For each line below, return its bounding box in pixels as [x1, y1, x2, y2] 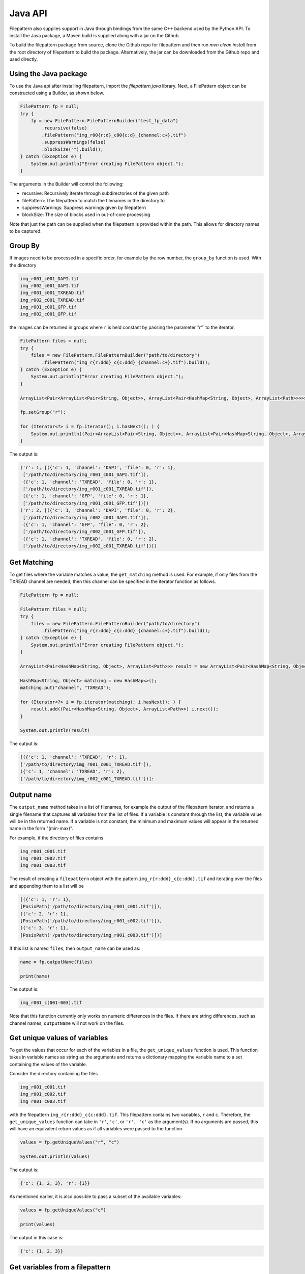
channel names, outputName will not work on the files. [9, 1020, 125, 1026]
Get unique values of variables [9, 1033, 108, 1042]
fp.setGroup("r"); [20, 409, 66, 415]
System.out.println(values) [20, 1154, 90, 1159]
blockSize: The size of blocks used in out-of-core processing [22, 211, 150, 218]
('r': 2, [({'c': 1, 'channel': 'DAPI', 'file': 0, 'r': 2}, [20, 508, 176, 513]
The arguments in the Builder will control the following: [9, 181, 124, 187]
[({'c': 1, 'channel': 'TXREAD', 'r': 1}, [20, 754, 128, 760]
